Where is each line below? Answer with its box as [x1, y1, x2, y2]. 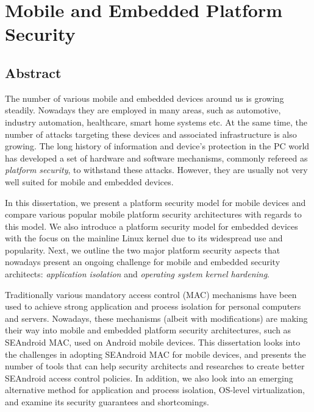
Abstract [5, 63, 62, 82]
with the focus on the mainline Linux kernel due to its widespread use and [5, 232, 283, 244]
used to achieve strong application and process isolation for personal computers [5, 300, 301, 313]
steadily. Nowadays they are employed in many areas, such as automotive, [5, 104, 281, 116]
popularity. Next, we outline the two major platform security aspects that [5, 243, 280, 256]
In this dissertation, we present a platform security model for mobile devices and [5, 196, 306, 208]
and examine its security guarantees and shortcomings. [5, 396, 209, 408]
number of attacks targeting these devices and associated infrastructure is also [5, 127, 297, 140]
